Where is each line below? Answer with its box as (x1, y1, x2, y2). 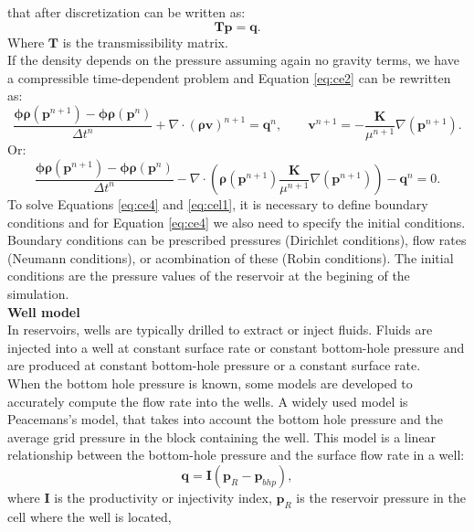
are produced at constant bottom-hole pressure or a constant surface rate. (7, 356, 421, 375)
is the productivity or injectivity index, (54, 487, 272, 506)
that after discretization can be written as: (7, 3, 246, 21)
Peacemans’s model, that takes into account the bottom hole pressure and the (7, 410, 444, 429)
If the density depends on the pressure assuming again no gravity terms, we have (7, 50, 459, 69)
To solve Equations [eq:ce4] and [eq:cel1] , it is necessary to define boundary (7, 195, 428, 214)
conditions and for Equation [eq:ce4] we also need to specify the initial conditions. (7, 212, 466, 231)
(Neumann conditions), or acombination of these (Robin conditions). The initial (7, 248, 454, 267)
